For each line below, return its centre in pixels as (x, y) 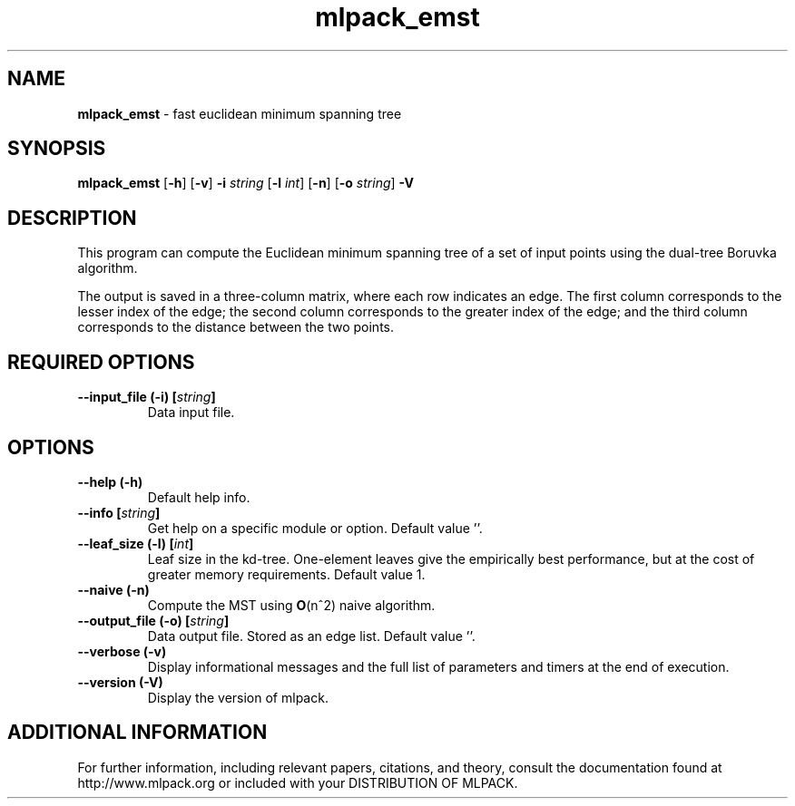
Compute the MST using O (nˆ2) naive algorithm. (291, 605)
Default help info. (199, 497)
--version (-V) (120, 682)
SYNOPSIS (57, 149)
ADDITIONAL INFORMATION (137, 733)
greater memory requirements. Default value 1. (286, 574)
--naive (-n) (113, 589)
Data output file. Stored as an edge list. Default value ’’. (311, 636)
